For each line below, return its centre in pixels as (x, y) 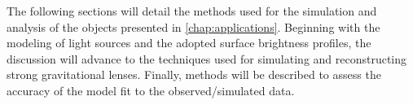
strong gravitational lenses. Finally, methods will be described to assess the (194, 74)
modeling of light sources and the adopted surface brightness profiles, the (189, 43)
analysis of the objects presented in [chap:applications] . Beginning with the (193, 26)
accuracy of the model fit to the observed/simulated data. (151, 90)
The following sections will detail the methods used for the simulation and (192, 11)
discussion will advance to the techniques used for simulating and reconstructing (207, 58)
